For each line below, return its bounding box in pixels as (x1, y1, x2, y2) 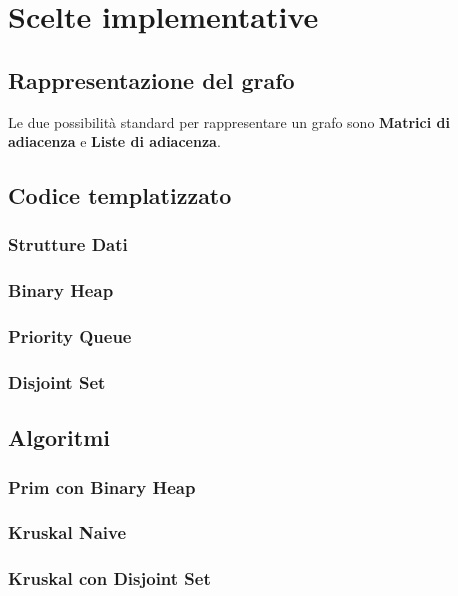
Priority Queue (8, 324, 132, 349)
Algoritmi (8, 422, 110, 453)
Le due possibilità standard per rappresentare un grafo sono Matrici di (8, 111, 450, 132)
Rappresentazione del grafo (8, 64, 295, 95)
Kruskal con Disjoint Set (8, 566, 211, 591)
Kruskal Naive (8, 520, 127, 545)
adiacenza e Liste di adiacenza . (8, 131, 221, 152)
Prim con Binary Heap (8, 474, 196, 499)
